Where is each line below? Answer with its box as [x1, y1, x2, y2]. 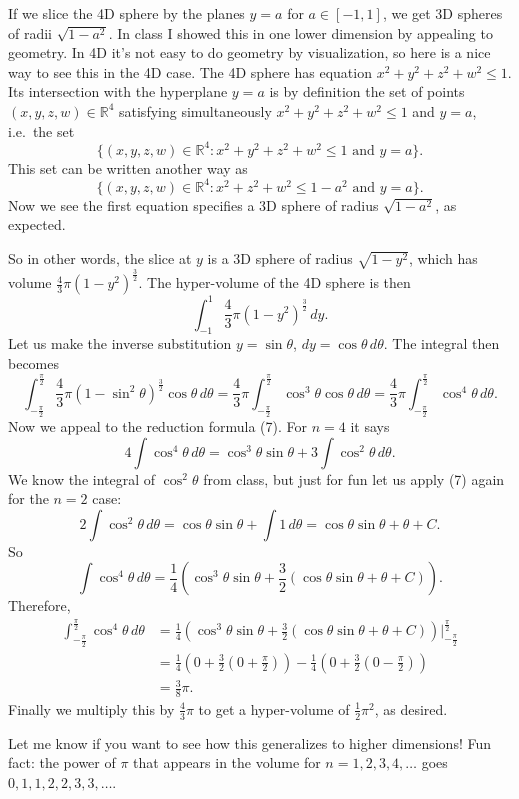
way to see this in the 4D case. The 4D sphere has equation [8, 61, 372, 82]
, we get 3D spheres [382, 3, 503, 23]
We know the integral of [8, 468, 156, 489]
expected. [8, 214, 66, 235]
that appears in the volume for [133, 752, 321, 773]
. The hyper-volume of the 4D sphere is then [138, 272, 411, 293]
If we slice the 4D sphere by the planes [8, 3, 245, 23]
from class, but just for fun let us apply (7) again [203, 468, 505, 489]
